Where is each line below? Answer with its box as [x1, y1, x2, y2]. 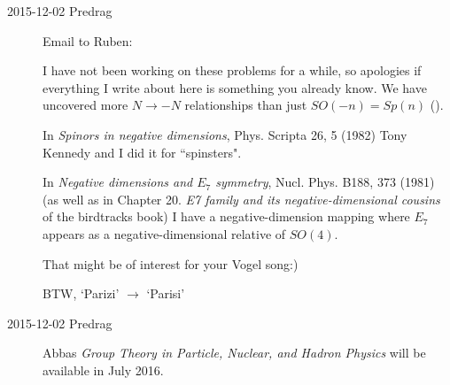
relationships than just [184, 96, 307, 114]
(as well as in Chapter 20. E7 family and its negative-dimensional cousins [43, 189, 440, 208]
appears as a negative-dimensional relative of [43, 224, 286, 243]
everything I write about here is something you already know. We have [43, 78, 427, 96]
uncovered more [43, 96, 128, 114]
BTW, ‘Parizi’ [43, 284, 120, 303]
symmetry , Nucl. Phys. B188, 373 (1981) [215, 173, 435, 191]
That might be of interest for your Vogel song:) [43, 254, 299, 273]
